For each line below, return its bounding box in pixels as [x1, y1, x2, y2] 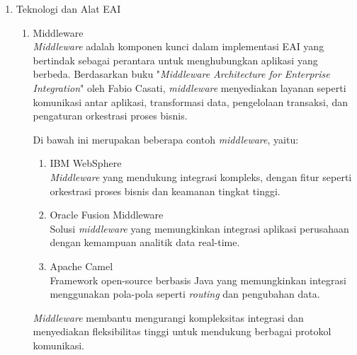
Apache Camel [50, 258, 113, 273]
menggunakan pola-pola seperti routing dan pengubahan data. [50, 286, 320, 301]
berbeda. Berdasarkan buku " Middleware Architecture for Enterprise [33, 66, 330, 81]
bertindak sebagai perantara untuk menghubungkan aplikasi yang [33, 52, 318, 67]
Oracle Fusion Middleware [50, 207, 164, 222]
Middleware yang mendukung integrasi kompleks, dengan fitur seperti [50, 169, 352, 184]
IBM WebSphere [50, 156, 122, 170]
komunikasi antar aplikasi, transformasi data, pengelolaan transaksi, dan [33, 94, 348, 109]
